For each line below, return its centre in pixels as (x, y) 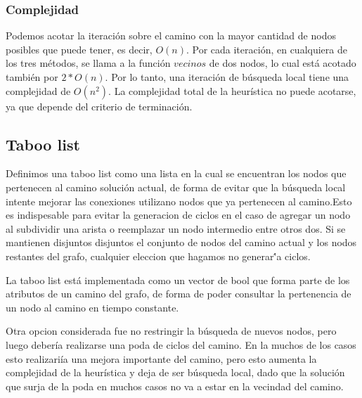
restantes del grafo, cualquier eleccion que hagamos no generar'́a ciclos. (158, 256)
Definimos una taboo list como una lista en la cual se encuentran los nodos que (176, 173)
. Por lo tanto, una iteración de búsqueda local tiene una (227, 77)
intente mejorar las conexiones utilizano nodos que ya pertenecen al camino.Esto (179, 201)
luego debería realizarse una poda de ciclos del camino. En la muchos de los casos (181, 344)
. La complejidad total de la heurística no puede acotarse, (232, 90)
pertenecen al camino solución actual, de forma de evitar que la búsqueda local (176, 187)
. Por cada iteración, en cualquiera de (266, 49)
